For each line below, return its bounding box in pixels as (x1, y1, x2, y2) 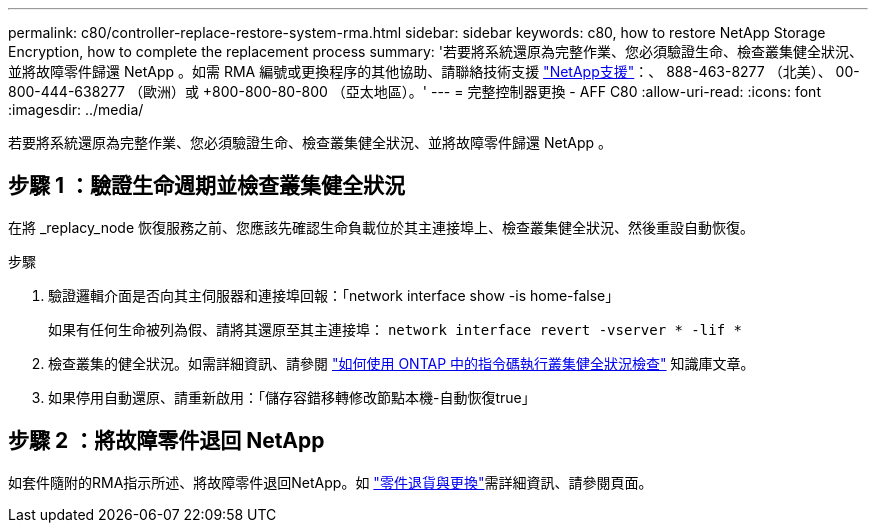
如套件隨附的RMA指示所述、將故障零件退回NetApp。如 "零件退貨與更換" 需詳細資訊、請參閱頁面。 (8, 473, 653, 491)
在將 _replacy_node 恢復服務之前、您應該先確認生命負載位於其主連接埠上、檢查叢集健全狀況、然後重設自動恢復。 (8, 218, 755, 236)
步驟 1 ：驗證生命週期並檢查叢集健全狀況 (8, 173, 405, 199)
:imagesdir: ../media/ (8, 101, 144, 118)
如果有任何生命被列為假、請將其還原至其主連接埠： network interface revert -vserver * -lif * (48, 320, 742, 338)
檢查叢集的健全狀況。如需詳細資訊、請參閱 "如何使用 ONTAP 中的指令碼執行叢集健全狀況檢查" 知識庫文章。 (48, 354, 755, 372)
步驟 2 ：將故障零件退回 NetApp (8, 428, 325, 454)
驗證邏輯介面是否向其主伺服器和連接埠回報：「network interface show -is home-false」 (48, 286, 620, 304)
